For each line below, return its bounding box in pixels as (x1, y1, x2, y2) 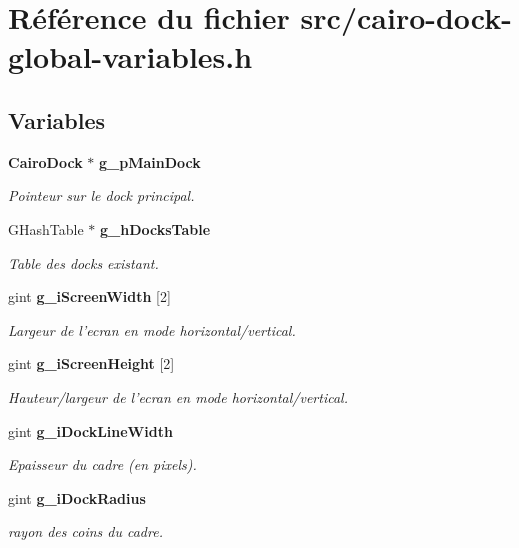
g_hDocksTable (99, 218, 211, 239)
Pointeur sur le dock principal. (8, 185, 195, 206)
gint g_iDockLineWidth (8, 420, 173, 441)
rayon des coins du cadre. (8, 521, 163, 542)
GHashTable (8, 218, 84, 239)
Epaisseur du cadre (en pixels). (8, 454, 197, 475)
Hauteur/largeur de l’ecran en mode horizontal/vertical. (8, 386, 348, 407)
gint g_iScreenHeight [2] (8, 353, 175, 374)
